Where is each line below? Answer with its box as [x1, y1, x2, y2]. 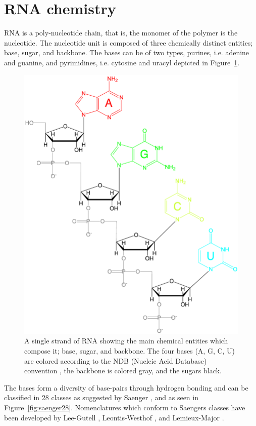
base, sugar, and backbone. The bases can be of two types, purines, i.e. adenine [4, 47, 249, 58]
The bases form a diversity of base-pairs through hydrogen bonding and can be [4, 382, 248, 393]
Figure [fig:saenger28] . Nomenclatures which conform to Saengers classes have [4, 402, 245, 413]
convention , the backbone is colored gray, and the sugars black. [24, 365, 222, 376]
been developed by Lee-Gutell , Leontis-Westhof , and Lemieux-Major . [4, 412, 224, 422]
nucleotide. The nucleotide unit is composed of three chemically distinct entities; [4, 37, 253, 48]
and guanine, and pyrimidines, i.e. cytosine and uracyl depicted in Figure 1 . [4, 57, 240, 67]
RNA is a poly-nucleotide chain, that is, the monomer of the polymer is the [4, 27, 238, 38]
